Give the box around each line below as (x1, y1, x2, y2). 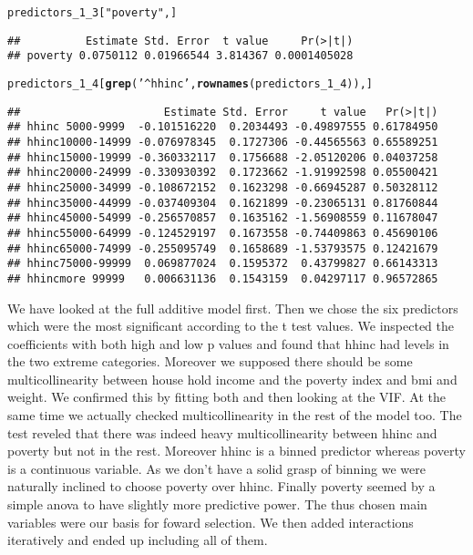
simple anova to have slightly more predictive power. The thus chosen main (7, 495, 427, 514)
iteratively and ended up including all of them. (7, 530, 268, 550)
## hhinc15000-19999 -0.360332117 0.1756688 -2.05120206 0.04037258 (7, 150, 438, 164)
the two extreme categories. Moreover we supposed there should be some (7, 352, 413, 371)
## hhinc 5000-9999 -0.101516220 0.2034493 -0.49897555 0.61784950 (7, 120, 438, 134)
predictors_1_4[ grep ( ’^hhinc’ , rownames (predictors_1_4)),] (7, 77, 373, 90)
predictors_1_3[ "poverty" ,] (7, 6, 178, 19)
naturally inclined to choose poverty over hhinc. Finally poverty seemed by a (7, 477, 436, 496)
